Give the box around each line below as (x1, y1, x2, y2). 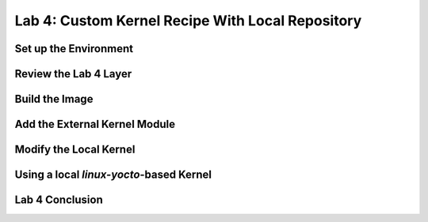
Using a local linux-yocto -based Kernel (14, 168, 212, 182)
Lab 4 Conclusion (14, 194, 103, 207)
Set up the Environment (14, 42, 134, 55)
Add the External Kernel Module (14, 118, 176, 131)
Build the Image (14, 92, 94, 106)
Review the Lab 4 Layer (14, 67, 132, 81)
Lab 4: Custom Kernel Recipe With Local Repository (14, 12, 362, 29)
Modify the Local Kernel (14, 143, 136, 156)
